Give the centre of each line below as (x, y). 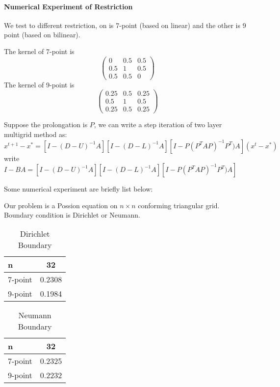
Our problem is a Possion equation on (61, 205)
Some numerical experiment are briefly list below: (78, 189)
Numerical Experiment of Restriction (68, 6)
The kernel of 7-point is (39, 51)
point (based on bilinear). (42, 35)
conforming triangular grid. (179, 205)
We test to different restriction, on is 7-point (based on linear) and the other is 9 (125, 25)
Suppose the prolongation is (46, 124)
